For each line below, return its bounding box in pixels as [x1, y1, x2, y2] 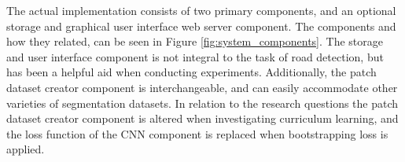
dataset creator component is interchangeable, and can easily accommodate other [6, 79, 398, 95]
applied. [6, 141, 45, 157]
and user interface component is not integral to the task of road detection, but [6, 48, 384, 64]
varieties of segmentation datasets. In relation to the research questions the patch [6, 94, 399, 111]
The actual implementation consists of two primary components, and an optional [6, 2, 396, 18]
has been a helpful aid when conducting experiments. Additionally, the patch [6, 64, 377, 80]
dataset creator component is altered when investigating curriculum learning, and [6, 110, 399, 127]
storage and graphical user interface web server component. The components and [6, 17, 396, 34]
